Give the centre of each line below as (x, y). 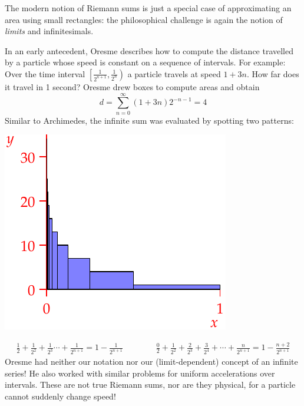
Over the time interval (45, 73)
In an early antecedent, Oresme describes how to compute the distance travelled (149, 50)
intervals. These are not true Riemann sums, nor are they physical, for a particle (150, 384)
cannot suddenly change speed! (60, 396)
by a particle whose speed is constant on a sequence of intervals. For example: (145, 62)
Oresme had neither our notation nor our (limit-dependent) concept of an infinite (151, 362)
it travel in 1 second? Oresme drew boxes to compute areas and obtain (132, 86)
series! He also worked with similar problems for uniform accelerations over (140, 373)
